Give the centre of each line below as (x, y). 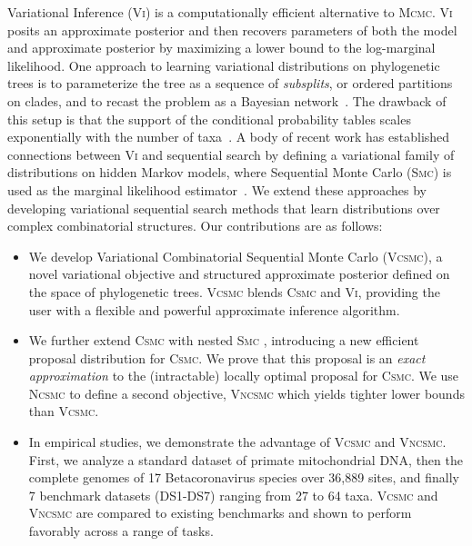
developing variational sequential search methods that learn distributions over (224, 208)
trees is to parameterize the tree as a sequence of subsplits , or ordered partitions (230, 83)
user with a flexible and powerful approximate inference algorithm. (214, 309)
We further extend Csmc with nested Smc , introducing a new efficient (224, 340)
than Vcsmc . (64, 411)
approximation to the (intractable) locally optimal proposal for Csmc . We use (244, 376)
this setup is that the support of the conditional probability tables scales (209, 119)
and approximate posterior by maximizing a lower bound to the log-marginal (221, 48)
